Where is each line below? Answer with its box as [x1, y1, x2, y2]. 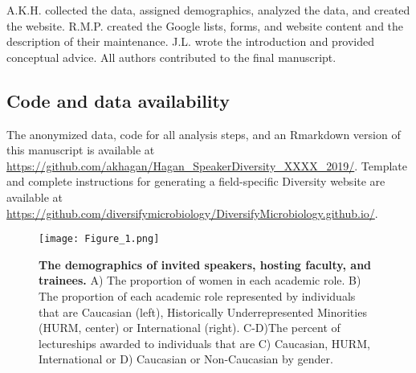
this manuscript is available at [6, 141, 155, 158]
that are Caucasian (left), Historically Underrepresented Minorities [39, 303, 367, 320]
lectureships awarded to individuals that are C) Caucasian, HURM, [39, 334, 370, 351]
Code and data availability [6, 88, 230, 113]
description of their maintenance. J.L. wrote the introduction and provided [6, 33, 375, 50]
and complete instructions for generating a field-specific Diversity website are [6, 173, 385, 190]
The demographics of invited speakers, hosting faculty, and [39, 256, 372, 273]
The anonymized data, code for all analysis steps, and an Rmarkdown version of [6, 125, 401, 142]
